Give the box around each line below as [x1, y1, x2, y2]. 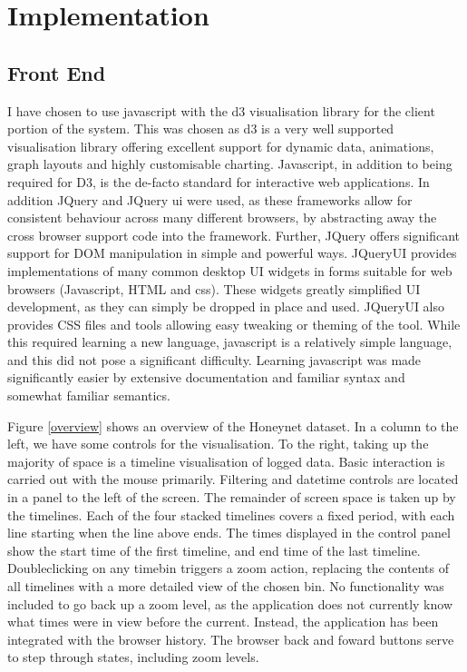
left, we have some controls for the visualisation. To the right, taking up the [7, 434, 429, 453]
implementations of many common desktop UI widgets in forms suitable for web [7, 261, 452, 280]
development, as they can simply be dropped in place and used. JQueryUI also [7, 297, 445, 316]
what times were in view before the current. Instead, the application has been [7, 612, 439, 631]
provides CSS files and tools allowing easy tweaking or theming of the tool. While [7, 314, 461, 333]
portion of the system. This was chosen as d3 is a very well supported [7, 119, 394, 138]
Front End [7, 58, 106, 86]
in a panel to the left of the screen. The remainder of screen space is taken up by [7, 488, 456, 507]
